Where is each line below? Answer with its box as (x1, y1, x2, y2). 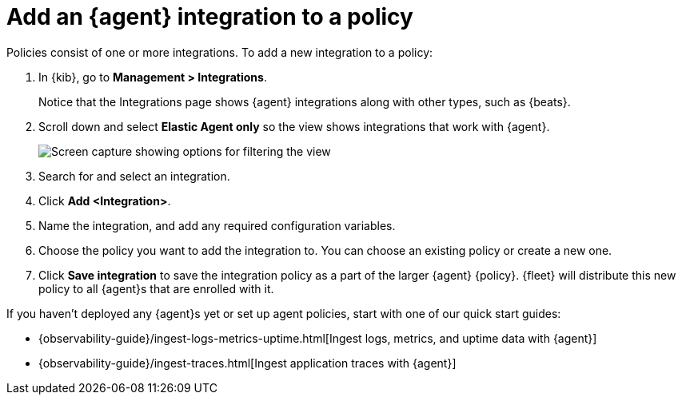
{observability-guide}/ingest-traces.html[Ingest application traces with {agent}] (38, 355, 457, 370)
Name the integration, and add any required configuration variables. (38, 218, 396, 232)
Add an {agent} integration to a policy (6, 3, 413, 30)
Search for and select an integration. (38, 169, 230, 183)
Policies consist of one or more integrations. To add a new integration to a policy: (6, 45, 433, 59)
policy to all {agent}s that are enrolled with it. (38, 281, 274, 296)
